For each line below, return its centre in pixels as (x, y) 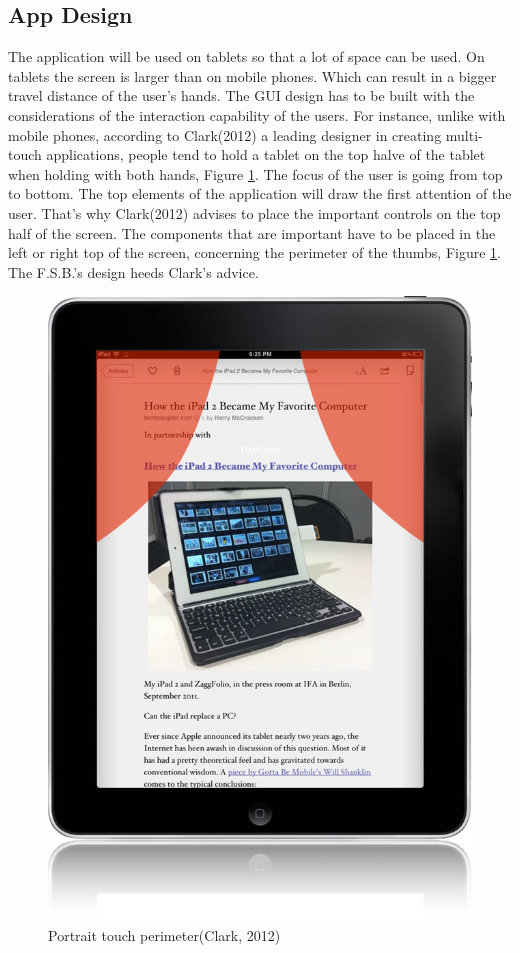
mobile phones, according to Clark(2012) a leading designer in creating (225, 134)
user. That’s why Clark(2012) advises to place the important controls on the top (254, 212)
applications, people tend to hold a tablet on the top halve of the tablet (266, 154)
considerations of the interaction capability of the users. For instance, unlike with (257, 114)
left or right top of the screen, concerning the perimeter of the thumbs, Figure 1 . (254, 252)
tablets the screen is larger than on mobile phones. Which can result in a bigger (252, 75)
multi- (464, 134)
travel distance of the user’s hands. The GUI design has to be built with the (241, 95)
